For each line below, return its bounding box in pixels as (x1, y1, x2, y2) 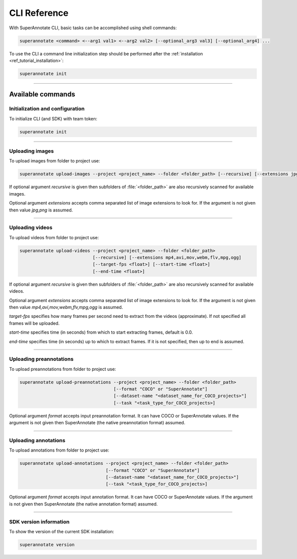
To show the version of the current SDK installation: (9, 529, 114, 534)
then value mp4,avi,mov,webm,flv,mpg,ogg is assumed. (9, 304, 123, 310)
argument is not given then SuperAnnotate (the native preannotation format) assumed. (9, 420, 186, 426)
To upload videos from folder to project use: (9, 234, 99, 240)
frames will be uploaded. (9, 320, 60, 326)
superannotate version (19, 542, 75, 547)
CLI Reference (9, 7, 69, 18)
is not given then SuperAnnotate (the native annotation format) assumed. (9, 501, 158, 507)
